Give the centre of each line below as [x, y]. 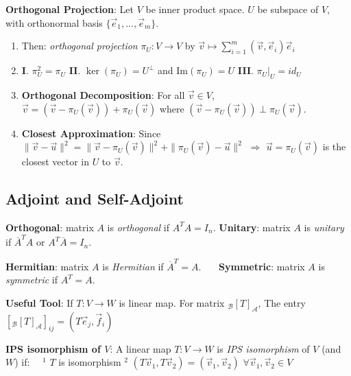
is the [334, 146]
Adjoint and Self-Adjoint [95, 199]
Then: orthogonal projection [80, 46]
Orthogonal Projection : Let [70, 9]
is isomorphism [90, 362]
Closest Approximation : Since [91, 133]
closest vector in [55, 162]
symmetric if [32, 280]
